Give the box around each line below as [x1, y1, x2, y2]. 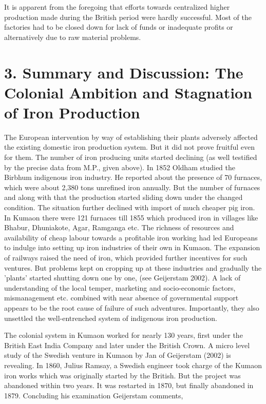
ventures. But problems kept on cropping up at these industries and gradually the [4, 262, 262, 273]
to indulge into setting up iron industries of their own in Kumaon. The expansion [4, 242, 260, 253]
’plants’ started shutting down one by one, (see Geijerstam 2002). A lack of [4, 272, 241, 283]
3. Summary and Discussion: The [4, 62, 243, 83]
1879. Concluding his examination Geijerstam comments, [4, 390, 183, 400]
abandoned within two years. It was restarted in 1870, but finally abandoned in [4, 380, 254, 391]
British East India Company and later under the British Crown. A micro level [4, 339, 250, 350]
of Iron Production [4, 102, 140, 123]
